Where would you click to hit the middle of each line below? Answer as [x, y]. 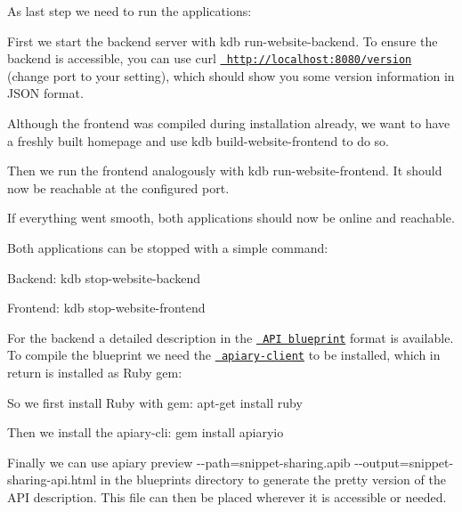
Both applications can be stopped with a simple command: [168, 248]
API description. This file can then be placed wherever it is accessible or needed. [227, 497]
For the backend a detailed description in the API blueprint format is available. [231, 337]
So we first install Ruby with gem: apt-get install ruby [155, 402]
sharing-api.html [52, 479]
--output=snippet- [404, 462]
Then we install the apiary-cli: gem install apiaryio [146, 432]
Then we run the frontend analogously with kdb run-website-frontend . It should [225, 171]
